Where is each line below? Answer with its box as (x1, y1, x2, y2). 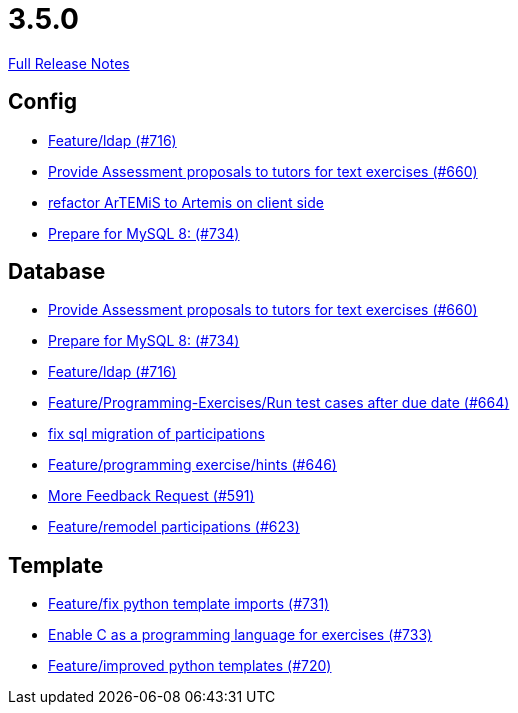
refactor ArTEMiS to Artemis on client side (48, 193, 324, 211)
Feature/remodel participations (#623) (48, 518, 300, 536)
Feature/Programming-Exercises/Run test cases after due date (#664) (48, 394, 510, 412)
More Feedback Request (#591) (48, 487, 255, 505)
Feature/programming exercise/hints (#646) (48, 456, 337, 474)
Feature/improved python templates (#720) (48, 657, 332, 675)
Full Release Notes (8, 54, 130, 72)
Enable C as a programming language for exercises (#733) (48, 626, 433, 644)
